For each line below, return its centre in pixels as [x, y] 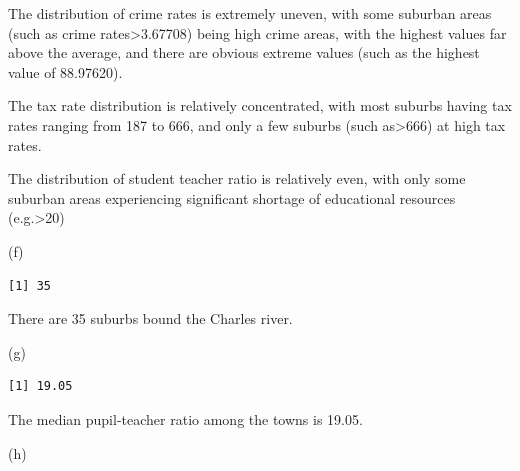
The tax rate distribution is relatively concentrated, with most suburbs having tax [260, 105]
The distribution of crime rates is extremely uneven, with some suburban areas [250, 13]
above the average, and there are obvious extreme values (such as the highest [244, 52]
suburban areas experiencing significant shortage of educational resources [232, 197]
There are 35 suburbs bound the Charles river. [150, 318]
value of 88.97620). [65, 71]
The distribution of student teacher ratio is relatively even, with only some [237, 178]
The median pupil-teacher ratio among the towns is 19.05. [185, 418]
